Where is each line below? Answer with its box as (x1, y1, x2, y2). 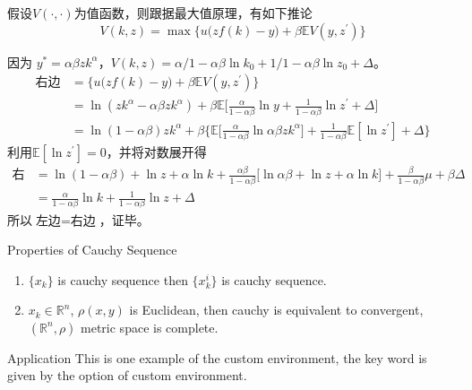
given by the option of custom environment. (7, 366, 247, 385)
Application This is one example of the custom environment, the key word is (7, 348, 427, 367)
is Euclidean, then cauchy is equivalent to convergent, (129, 300, 424, 319)
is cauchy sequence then (57, 270, 188, 289)
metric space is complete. (81, 317, 219, 336)
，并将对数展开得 (106, 142, 207, 160)
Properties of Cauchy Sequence (7, 240, 177, 259)
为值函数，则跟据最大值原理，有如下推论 (73, 4, 313, 22)
